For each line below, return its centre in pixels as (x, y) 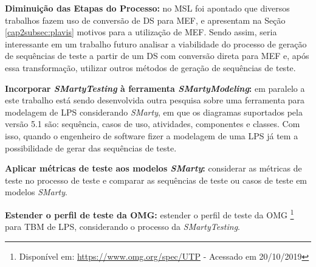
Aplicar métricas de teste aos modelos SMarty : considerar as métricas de (153, 168)
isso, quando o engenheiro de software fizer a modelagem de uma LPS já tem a (152, 135)
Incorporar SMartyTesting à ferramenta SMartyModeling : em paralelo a (155, 88)
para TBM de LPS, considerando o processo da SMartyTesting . (122, 227)
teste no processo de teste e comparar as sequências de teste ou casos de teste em (156, 180)
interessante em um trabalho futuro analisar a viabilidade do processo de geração (156, 43)
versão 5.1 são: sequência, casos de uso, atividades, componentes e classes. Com (153, 124)
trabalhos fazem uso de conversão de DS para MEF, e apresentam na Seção (145, 20)
